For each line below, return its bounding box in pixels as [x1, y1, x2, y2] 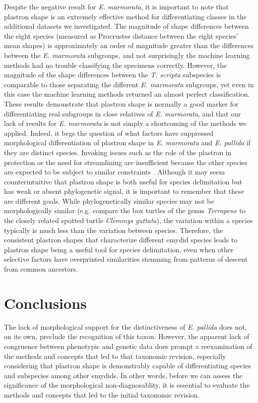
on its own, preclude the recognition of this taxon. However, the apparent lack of [4, 331, 250, 342]
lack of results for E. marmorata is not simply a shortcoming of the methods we [4, 118, 247, 128]
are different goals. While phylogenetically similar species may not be [4, 195, 214, 206]
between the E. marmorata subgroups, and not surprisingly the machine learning [4, 50, 250, 60]
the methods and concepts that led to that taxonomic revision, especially [4, 350, 226, 361]
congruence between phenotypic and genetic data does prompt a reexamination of [4, 341, 253, 351]
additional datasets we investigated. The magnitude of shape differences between [4, 21, 249, 31]
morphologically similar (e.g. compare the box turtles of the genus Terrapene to [4, 205, 246, 216]
